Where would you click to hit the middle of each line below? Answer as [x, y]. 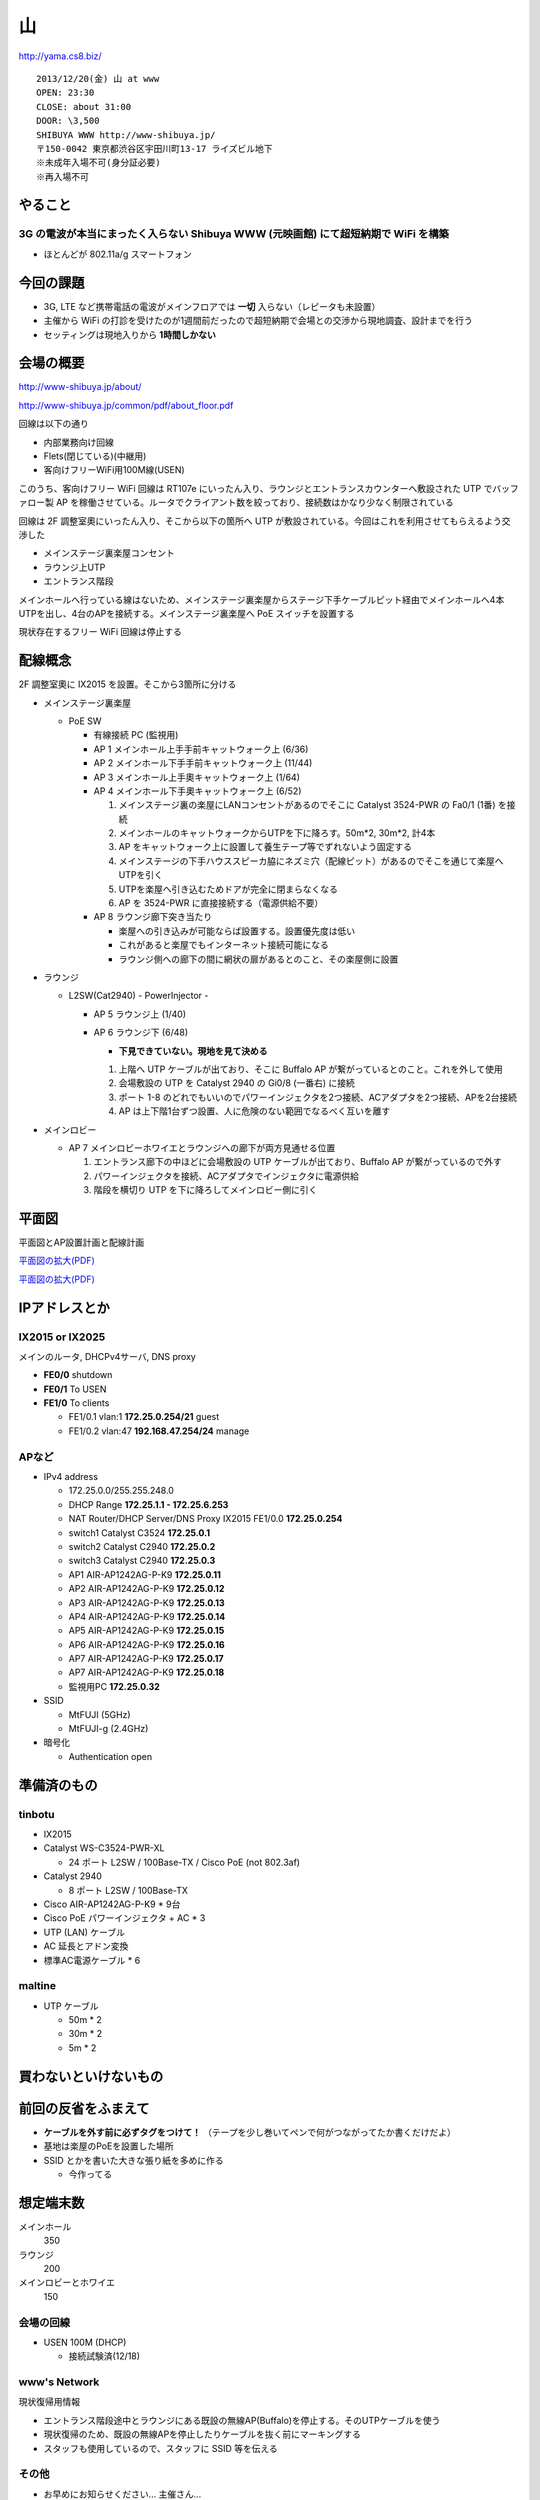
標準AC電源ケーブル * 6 [92, 1960]
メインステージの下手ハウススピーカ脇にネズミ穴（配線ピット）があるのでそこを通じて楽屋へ [311, 861]
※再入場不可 [62, 176]
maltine [37, 1986]
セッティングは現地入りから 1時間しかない [130, 334]
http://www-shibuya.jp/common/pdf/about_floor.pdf [126, 405]
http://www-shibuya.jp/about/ [80, 387]
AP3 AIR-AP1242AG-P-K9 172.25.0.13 [146, 1602]
